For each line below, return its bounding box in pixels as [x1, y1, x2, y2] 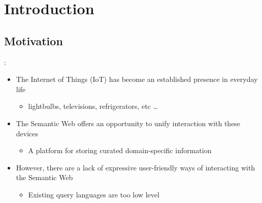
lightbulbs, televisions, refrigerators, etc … [28, 101, 158, 111]
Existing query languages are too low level [28, 189, 159, 199]
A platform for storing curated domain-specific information [28, 145, 212, 156]
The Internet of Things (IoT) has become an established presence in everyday [16, 74, 258, 84]
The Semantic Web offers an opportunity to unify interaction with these [16, 118, 241, 128]
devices [16, 128, 39, 138]
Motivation [4, 33, 63, 48]
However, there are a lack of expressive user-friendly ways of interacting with [16, 162, 255, 172]
